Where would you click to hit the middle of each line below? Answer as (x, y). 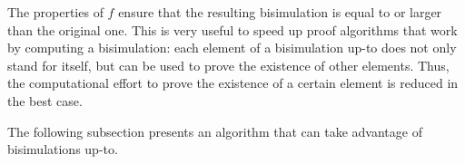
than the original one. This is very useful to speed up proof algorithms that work (232, 29)
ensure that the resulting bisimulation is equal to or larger (280, 12)
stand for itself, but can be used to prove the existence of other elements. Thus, (228, 65)
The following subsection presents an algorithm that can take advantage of (215, 131)
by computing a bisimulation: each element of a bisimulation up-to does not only (232, 48)
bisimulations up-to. (63, 149)
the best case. (45, 100)
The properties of (55, 12)
